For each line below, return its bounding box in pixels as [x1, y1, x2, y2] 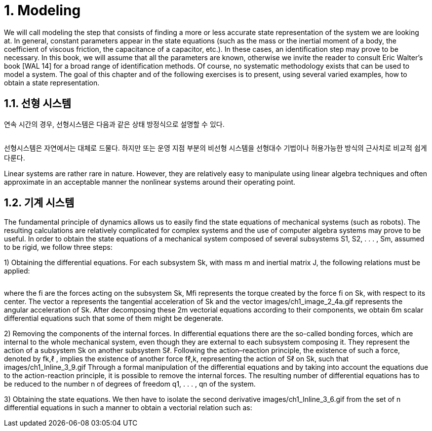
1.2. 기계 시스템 [4, 196, 75, 209]
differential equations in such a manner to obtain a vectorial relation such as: [4, 403, 252, 412]
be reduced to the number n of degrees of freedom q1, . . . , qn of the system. [4, 380, 256, 389]
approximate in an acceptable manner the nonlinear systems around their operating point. [4, 177, 296, 186]
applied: [4, 267, 30, 275]
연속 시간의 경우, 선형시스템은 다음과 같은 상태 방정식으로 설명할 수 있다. [4, 119, 225, 128]
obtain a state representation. [4, 78, 100, 87]
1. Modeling [4, 2, 81, 19]
